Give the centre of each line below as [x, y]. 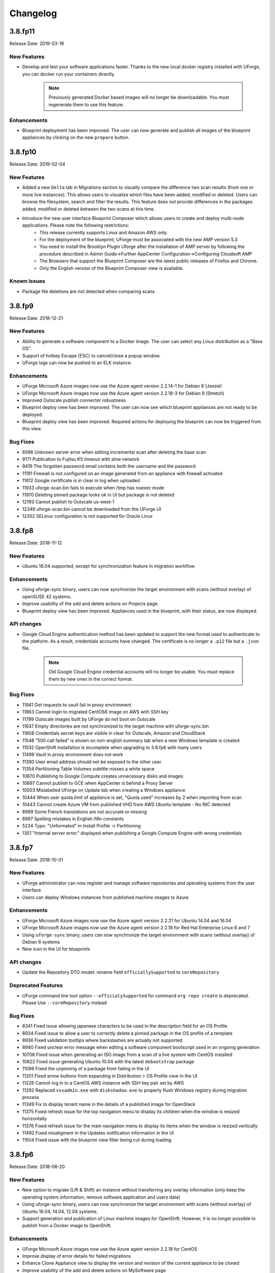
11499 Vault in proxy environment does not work [73, 755]
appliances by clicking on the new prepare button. [76, 137]
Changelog [33, 13]
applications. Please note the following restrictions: [76, 225]
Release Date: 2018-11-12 [36, 543]
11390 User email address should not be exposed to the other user [92, 762]
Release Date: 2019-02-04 [37, 164]
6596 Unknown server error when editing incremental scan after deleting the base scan [114, 452]
